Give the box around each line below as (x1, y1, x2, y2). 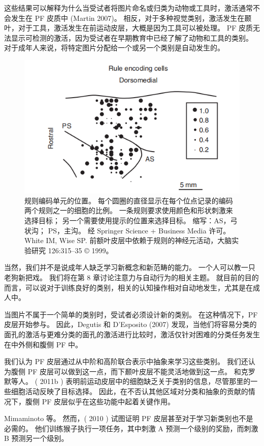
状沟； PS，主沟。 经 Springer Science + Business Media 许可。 (24, 225, 230, 235)
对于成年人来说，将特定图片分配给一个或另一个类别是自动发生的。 (4, 42, 224, 53)
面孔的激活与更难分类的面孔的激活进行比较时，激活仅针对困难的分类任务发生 (4, 329, 260, 339)
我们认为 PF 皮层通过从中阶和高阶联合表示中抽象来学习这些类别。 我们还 (4, 356, 248, 367)
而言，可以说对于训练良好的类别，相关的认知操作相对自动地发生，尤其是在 (4, 282, 253, 292)
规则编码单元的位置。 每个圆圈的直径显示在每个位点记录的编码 (24, 195, 233, 205)
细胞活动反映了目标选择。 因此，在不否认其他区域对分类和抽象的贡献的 (11, 385, 248, 396)
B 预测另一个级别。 (4, 433, 69, 443)
